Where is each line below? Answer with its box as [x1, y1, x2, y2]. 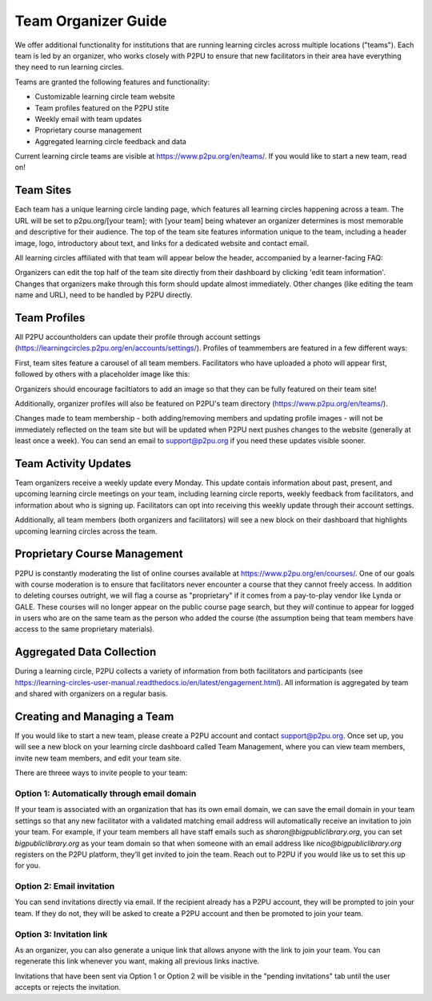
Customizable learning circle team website [34, 92, 175, 102]
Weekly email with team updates [34, 114, 142, 123]
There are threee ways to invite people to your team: [14, 768, 188, 777]
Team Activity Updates [14, 457, 132, 470]
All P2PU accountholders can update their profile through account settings [14, 333, 261, 341]
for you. [14, 861, 41, 870]
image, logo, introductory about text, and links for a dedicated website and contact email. [14, 238, 310, 248]
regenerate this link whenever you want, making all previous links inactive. [14, 956, 260, 966]
